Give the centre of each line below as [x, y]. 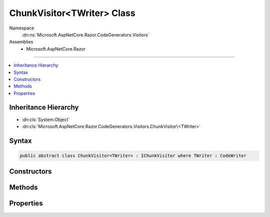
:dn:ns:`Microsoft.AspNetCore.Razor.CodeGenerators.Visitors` [85, 34]
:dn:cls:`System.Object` [46, 119]
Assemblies [21, 42]
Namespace [22, 28]
